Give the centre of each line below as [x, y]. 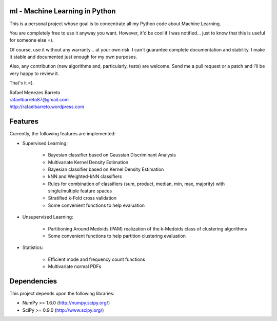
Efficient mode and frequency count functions [97, 259]
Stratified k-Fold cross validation [82, 198]
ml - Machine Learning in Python [63, 11]
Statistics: [33, 247]
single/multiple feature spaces [80, 191]
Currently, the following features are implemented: [63, 134]
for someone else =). [32, 40]
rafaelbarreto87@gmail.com [39, 100]
